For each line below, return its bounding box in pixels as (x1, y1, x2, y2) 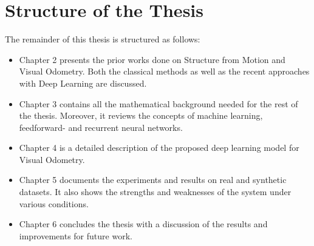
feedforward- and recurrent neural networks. (19, 121, 183, 133)
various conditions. (19, 197, 89, 210)
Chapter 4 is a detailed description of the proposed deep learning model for (19, 141, 299, 154)
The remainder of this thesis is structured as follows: (5, 33, 200, 45)
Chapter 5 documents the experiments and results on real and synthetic (19, 173, 287, 186)
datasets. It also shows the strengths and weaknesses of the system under (19, 185, 292, 198)
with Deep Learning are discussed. (19, 76, 147, 89)
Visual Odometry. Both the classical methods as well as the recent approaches (19, 65, 310, 78)
